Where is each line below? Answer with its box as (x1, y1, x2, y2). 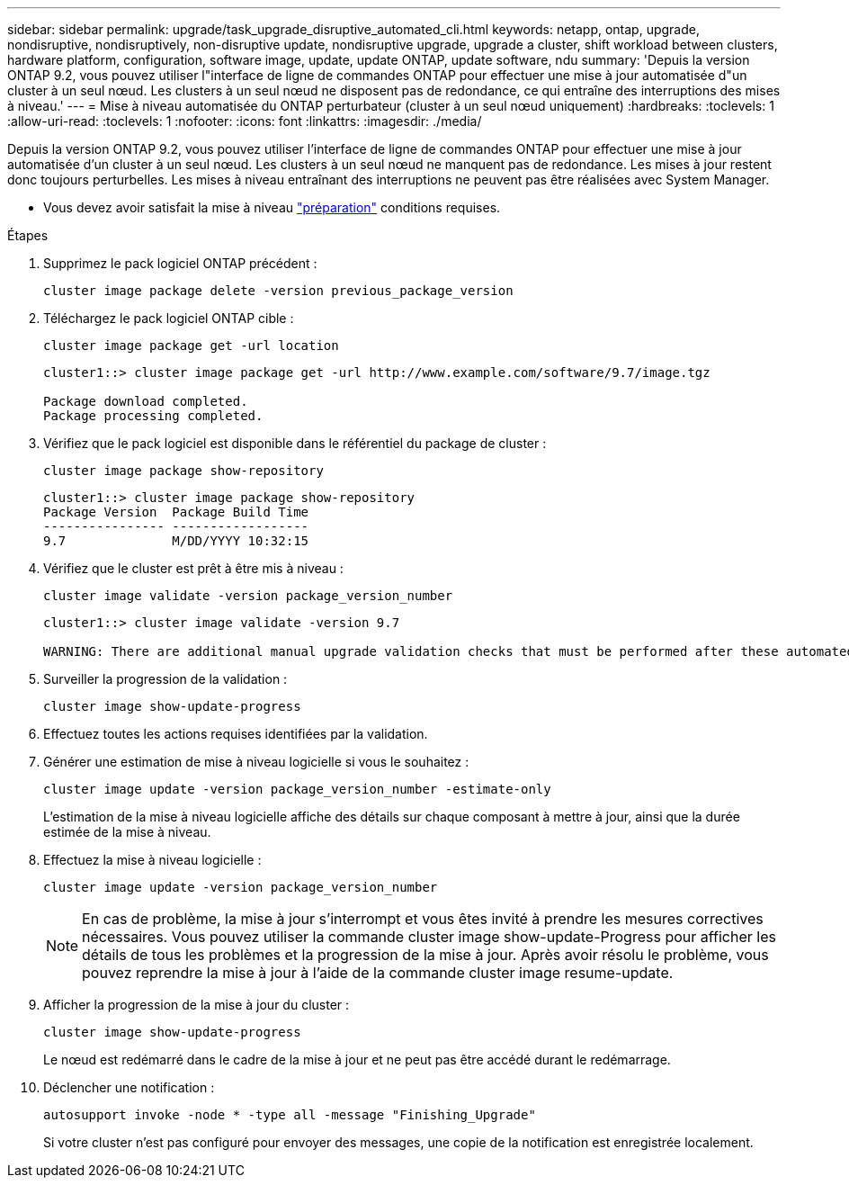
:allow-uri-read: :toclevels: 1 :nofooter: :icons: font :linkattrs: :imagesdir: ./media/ (7, 113, 482, 129)
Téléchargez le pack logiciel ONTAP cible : (43, 310, 294, 326)
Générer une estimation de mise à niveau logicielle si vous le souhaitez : (43, 754, 469, 769)
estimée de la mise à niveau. (43, 824, 211, 839)
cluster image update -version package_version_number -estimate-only (43, 782, 551, 796)
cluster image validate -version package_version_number (43, 588, 453, 603)
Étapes (7, 228, 49, 243)
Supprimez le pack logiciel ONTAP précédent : (43, 256, 317, 271)
